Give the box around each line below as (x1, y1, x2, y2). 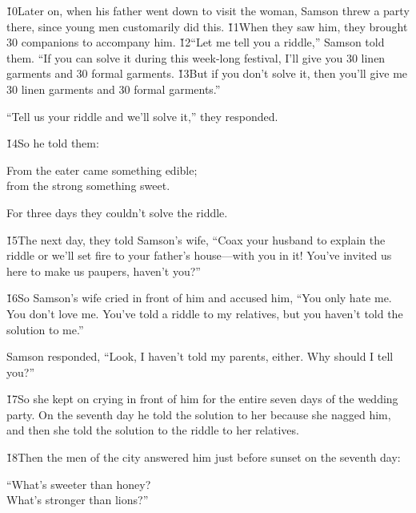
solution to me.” (6, 321, 84, 337)
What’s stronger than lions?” (6, 491, 149, 508)
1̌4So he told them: (6, 135, 99, 151)
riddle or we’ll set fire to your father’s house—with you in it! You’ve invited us (6, 247, 392, 264)
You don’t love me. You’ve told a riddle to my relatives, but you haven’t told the (6, 305, 403, 321)
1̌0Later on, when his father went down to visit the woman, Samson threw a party (6, 2, 410, 18)
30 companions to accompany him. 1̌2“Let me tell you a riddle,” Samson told (6, 34, 385, 50)
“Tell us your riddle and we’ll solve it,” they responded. (6, 107, 278, 124)
